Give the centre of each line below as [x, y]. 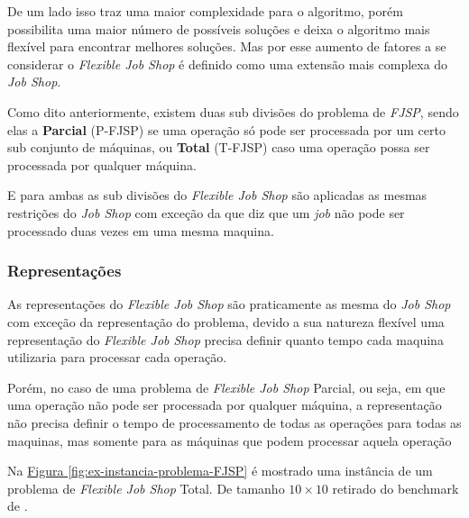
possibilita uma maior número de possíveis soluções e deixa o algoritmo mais [219, 28]
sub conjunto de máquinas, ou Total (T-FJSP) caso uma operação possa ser [219, 147]
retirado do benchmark [395, 488]
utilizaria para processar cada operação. [117, 357]
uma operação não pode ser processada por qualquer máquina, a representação [225, 405]
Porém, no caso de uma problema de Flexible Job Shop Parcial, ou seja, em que [226, 387]
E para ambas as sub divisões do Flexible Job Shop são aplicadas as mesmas [217, 195]
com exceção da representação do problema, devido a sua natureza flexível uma [226, 321]
